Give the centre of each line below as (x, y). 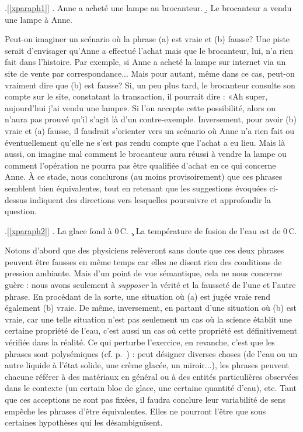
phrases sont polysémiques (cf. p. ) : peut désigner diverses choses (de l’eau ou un (151, 353)
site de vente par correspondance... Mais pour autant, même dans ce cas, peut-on (150, 73)
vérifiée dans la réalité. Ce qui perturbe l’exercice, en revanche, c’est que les (140, 342)
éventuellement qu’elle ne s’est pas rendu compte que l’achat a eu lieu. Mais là (145, 142)
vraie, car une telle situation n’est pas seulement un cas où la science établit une (149, 319)
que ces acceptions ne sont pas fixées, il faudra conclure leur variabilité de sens (145, 399)
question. (21, 211)
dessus (16, 199)
